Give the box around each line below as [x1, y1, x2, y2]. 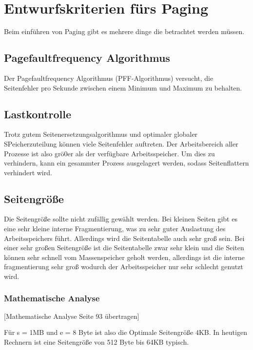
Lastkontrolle [4, 106, 71, 121]
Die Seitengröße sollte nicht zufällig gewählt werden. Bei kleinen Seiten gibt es [4, 214, 237, 224]
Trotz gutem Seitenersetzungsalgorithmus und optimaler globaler [4, 129, 198, 139]
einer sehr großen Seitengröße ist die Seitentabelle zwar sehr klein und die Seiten [4, 242, 244, 253]
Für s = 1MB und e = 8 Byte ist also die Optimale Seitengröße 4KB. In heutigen [4, 327, 247, 337]
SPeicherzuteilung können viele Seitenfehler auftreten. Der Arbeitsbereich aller [4, 138, 238, 148]
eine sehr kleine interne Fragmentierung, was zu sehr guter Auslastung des [4, 223, 226, 234]
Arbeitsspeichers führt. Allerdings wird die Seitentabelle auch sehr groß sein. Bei [4, 233, 245, 243]
